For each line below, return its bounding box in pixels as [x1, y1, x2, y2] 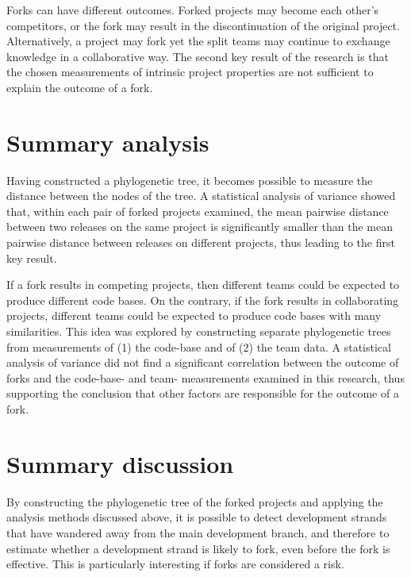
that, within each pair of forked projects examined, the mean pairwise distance [6, 202, 389, 219]
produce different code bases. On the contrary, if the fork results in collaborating [6, 291, 399, 308]
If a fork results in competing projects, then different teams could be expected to [6, 276, 400, 293]
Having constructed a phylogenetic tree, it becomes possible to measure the [6, 171, 373, 188]
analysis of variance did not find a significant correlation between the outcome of [6, 354, 399, 371]
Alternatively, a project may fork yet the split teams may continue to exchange [6, 33, 390, 49]
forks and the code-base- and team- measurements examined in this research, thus [6, 369, 405, 386]
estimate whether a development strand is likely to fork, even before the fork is [6, 540, 390, 556]
